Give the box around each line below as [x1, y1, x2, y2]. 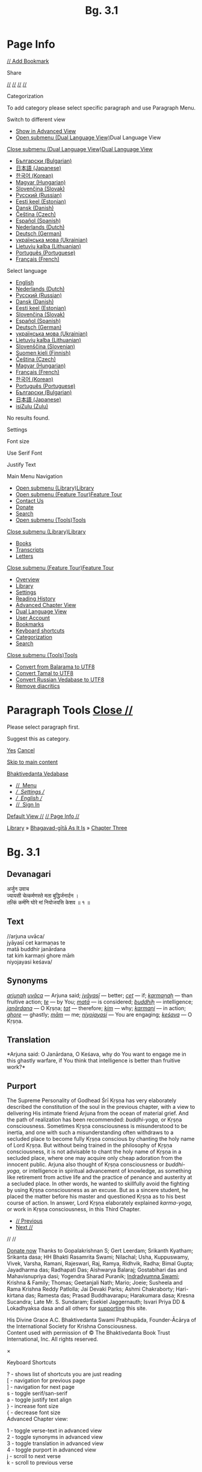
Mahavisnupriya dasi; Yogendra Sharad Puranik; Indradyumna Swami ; [7, 1273, 180, 1280]
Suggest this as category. [7, 735, 70, 742]
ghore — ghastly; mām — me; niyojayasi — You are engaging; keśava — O [7, 1011, 192, 1018]
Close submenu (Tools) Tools [7, 651, 78, 658]
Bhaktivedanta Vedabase [7, 770, 69, 777]
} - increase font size [7, 1403, 59, 1410]
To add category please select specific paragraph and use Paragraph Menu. [7, 104, 196, 111]
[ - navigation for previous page [7, 1377, 86, 1384]
